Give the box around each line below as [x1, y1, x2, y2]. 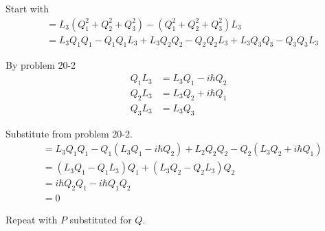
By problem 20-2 [5, 58, 76, 72]
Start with [5, 1, 49, 15]
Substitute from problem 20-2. [5, 126, 133, 140]
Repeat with [5, 212, 58, 227]
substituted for [69, 212, 132, 227]
